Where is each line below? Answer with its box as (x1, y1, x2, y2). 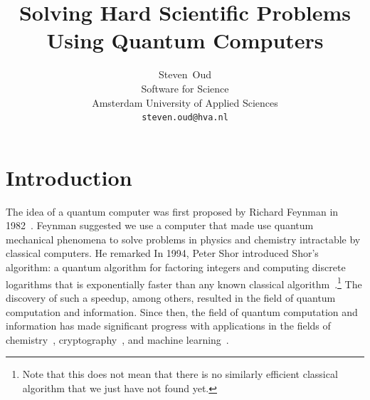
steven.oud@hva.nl (142, 112, 228, 123)
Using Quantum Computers (46, 26, 324, 55)
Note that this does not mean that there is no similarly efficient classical (22, 367, 338, 381)
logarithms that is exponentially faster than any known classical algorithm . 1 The (6, 274, 362, 291)
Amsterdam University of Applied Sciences (92, 95, 278, 110)
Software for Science (141, 80, 229, 95)
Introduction (6, 162, 132, 191)
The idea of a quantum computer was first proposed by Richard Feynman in (6, 204, 339, 219)
